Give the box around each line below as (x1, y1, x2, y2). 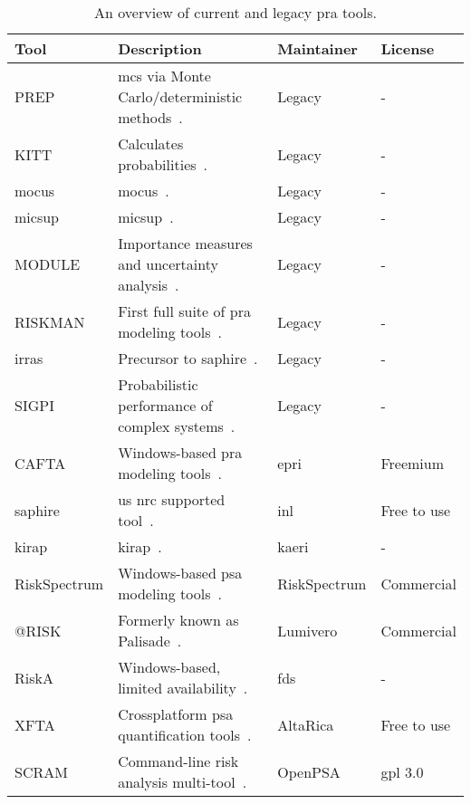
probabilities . (118, 154, 207, 175)
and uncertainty (118, 254, 218, 274)
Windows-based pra (118, 442, 243, 463)
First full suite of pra (118, 301, 251, 321)
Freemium (380, 452, 445, 474)
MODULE (14, 254, 81, 274)
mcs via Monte (118, 65, 211, 86)
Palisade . (118, 630, 182, 651)
